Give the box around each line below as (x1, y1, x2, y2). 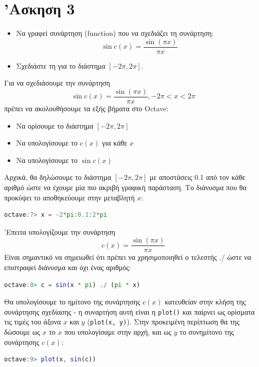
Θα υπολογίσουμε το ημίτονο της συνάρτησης (4, 296, 141, 307)
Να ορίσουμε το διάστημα (16, 120, 93, 131)
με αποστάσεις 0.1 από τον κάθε (149, 172, 246, 182)
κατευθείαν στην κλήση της (165, 296, 246, 307)
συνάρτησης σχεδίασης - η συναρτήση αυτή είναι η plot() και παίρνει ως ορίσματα (4, 306, 255, 317)
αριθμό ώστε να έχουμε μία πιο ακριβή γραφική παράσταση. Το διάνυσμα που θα (4, 182, 247, 192)
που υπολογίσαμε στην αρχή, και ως (64, 327, 172, 337)
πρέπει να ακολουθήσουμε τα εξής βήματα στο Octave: (4, 103, 169, 114)
